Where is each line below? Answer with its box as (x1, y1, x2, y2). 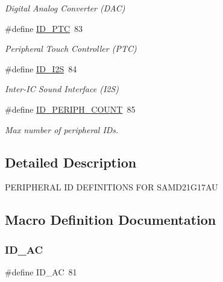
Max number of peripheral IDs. (5, 123, 119, 136)
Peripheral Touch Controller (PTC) (5, 42, 137, 55)
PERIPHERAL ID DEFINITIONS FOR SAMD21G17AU (5, 181, 218, 193)
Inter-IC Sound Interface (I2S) (5, 83, 119, 95)
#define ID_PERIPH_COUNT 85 (5, 102, 136, 115)
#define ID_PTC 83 (5, 22, 83, 34)
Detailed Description (5, 152, 137, 171)
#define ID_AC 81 (5, 265, 77, 278)
